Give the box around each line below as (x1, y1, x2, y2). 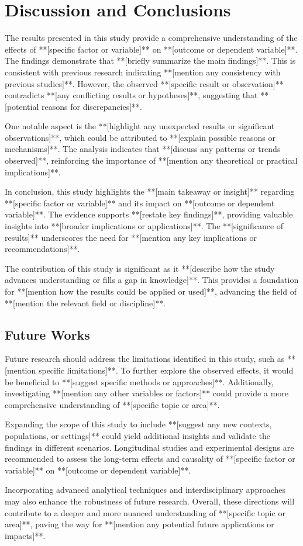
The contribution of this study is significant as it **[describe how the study (5, 262, 275, 274)
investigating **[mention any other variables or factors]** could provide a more (5, 387, 289, 399)
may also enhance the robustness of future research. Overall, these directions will (5, 495, 295, 507)
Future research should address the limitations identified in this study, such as (5, 353, 285, 365)
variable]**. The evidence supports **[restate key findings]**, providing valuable (5, 208, 293, 220)
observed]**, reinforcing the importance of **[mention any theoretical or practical (5, 154, 298, 167)
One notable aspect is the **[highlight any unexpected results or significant (5, 120, 275, 132)
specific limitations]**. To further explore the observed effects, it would (38, 364, 294, 376)
